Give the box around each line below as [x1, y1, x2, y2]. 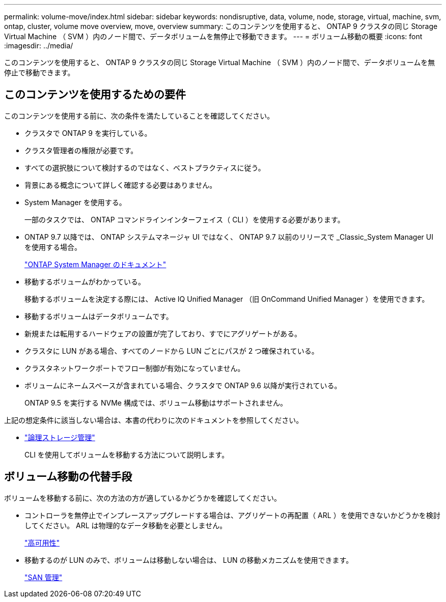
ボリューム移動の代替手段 [4, 470, 132, 483]
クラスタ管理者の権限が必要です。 [24, 146, 138, 155]
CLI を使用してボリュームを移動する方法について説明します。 [24, 450, 229, 459]
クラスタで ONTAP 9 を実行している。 [24, 128, 152, 137]
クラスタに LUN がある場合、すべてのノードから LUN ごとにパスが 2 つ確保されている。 [24, 346, 319, 355]
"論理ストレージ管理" [24, 433, 95, 442]
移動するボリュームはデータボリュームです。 [24, 311, 173, 321]
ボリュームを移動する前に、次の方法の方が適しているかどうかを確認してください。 [4, 493, 281, 502]
